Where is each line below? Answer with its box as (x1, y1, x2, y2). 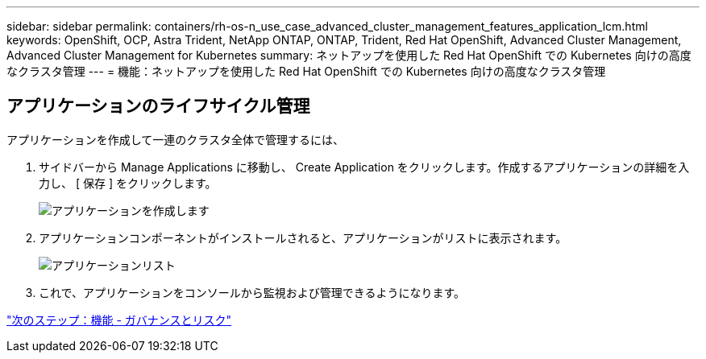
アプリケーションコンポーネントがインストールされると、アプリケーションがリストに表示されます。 (39, 230, 567, 245)
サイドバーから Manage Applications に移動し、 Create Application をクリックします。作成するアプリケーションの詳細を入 (39, 159, 690, 174)
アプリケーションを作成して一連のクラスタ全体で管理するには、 (6, 132, 345, 146)
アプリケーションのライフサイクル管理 (6, 96, 310, 117)
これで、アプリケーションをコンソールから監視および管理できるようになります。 (39, 285, 466, 299)
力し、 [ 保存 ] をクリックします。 (39, 175, 217, 190)
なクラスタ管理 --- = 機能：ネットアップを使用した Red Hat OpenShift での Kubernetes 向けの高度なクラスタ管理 (6, 64, 606, 78)
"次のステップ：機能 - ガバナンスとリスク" (6, 312, 232, 327)
